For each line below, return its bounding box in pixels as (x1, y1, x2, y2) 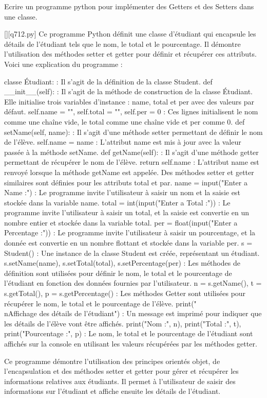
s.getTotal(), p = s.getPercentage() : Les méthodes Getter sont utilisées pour (4, 288, 246, 299)
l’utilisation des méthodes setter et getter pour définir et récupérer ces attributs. (4, 48, 257, 59)
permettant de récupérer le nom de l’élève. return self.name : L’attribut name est (4, 157, 259, 167)
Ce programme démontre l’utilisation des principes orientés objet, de (4, 355, 220, 366)
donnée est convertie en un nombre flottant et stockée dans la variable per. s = (4, 237, 253, 248)
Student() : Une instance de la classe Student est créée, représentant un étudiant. (4, 247, 260, 258)
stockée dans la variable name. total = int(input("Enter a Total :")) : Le (4, 197, 231, 207)
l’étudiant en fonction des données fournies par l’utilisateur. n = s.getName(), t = (4, 278, 262, 288)
